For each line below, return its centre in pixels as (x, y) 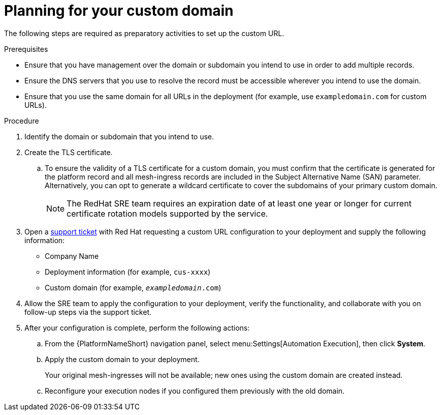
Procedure (22, 121)
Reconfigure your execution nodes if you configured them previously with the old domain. (195, 391)
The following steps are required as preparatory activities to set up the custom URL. (144, 33)
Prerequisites (26, 49)
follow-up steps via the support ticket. (88, 312)
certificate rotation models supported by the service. (167, 213)
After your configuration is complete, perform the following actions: (137, 328)
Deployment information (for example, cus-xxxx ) (128, 272)
